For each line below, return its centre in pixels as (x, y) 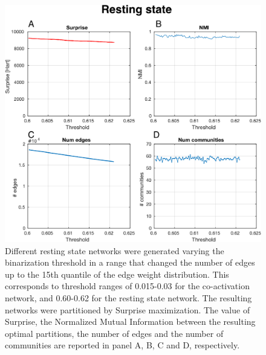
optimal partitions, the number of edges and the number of (114, 333)
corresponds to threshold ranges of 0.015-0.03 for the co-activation (127, 286)
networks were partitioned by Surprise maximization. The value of (128, 309)
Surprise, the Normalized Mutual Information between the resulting (130, 321)
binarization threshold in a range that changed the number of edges (130, 262)
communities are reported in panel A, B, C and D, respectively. (122, 345)
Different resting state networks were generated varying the (115, 250)
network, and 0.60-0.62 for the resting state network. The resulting (128, 297)
